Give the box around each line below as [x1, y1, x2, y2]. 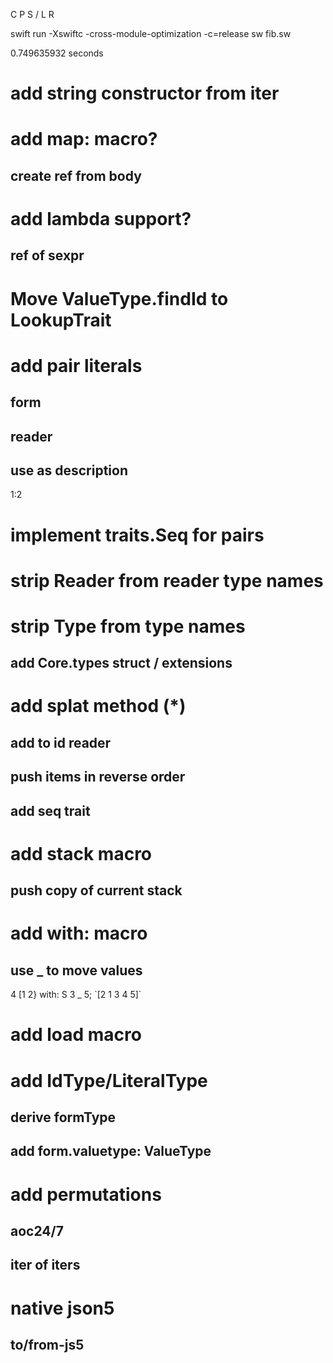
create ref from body [10, 167, 142, 184]
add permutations [10, 1183, 162, 1206]
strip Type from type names [10, 615, 246, 638]
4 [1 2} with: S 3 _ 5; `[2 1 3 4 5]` [10, 989, 142, 1001]
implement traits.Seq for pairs [10, 524, 265, 546]
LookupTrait [10, 309, 112, 331]
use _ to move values [10, 962, 143, 979]
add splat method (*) [10, 695, 187, 718]
